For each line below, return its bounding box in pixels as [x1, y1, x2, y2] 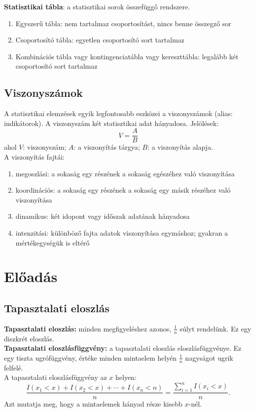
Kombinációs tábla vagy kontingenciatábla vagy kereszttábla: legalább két [15, 51, 239, 61]
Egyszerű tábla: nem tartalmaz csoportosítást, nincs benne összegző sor [15, 18, 231, 28]
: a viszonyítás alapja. [147, 142, 213, 152]
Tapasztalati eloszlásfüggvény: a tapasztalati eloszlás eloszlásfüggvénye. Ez [4, 343, 242, 353]
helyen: [115, 372, 137, 382]
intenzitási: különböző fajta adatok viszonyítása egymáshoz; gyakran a [15, 227, 228, 238]
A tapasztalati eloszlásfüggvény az [4, 372, 107, 382]
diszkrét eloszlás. [4, 333, 54, 343]
